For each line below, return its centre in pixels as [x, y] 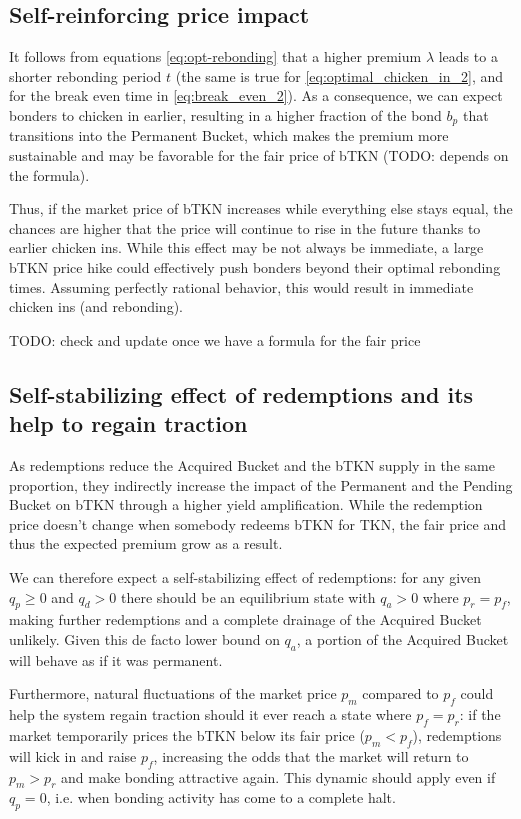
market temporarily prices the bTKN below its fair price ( [187, 734]
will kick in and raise [73, 755]
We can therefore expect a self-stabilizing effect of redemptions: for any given [245, 576]
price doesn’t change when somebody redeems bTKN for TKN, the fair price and [258, 523]
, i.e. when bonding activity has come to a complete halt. [221, 797]
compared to [400, 693]
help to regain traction [128, 423]
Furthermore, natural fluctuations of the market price [173, 693]
